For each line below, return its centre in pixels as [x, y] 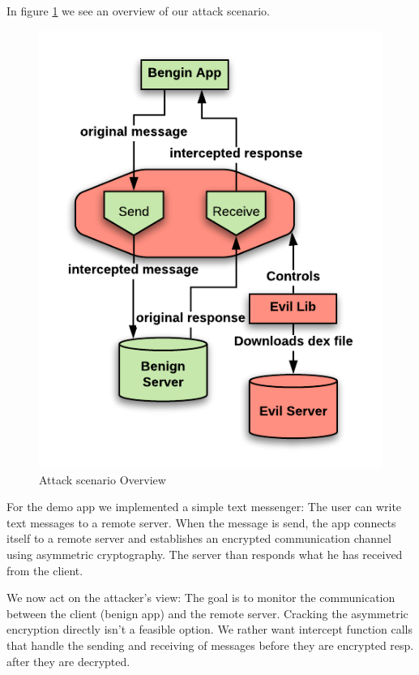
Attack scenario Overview [103, 479]
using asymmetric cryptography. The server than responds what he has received [205, 555]
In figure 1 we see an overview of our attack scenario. [138, 11]
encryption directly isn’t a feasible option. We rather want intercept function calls [209, 629]
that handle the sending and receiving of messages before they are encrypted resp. [210, 645]
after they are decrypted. [68, 661]
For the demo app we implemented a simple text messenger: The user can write [204, 507]
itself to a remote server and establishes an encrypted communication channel [199, 538]
